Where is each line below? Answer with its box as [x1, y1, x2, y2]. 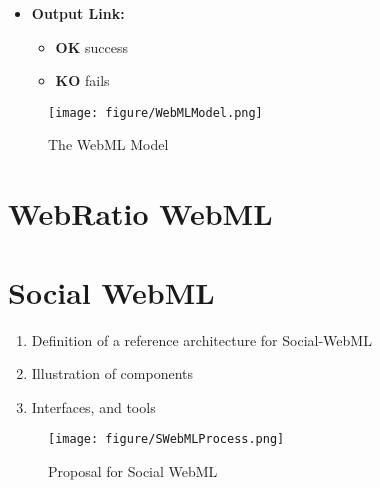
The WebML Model [48, 134, 169, 155]
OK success [55, 36, 128, 57]
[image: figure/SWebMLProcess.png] [48, 432, 285, 447]
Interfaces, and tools [31, 396, 156, 417]
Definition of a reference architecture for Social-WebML [31, 329, 372, 350]
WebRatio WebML [8, 193, 273, 234]
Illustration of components [31, 363, 194, 384]
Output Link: [31, 3, 125, 23]
